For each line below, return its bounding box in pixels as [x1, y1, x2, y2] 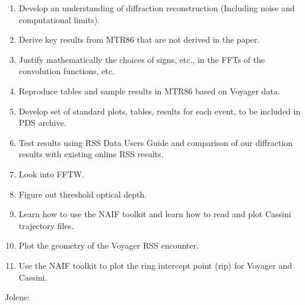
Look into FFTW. [18, 167, 85, 180]
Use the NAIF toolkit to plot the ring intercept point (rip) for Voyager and [18, 259, 292, 271]
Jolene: [5, 291, 30, 303]
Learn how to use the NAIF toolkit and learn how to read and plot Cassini [18, 208, 291, 220]
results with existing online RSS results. [18, 148, 164, 160]
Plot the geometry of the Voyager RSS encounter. [18, 239, 199, 252]
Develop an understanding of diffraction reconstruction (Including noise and [18, 2, 295, 14]
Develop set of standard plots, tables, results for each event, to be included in [18, 104, 301, 117]
